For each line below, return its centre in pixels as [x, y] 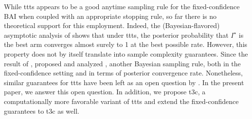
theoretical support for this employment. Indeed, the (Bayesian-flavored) [112, 25]
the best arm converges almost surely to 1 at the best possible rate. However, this [126, 44]
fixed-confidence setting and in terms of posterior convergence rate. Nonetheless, [123, 73]
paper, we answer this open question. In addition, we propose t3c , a [105, 92]
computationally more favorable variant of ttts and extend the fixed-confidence [121, 101]
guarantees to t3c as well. [42, 111]
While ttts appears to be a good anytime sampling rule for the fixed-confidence [122, 6]
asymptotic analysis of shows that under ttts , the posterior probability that [116, 35]
